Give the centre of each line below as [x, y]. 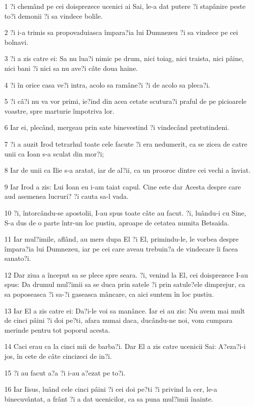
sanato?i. [18, 258]
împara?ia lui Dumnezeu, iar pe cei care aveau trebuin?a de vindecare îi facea [121, 248]
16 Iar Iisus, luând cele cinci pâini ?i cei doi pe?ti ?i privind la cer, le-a [111, 389]
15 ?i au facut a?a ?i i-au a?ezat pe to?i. [65, 372]
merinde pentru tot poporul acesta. [57, 329]
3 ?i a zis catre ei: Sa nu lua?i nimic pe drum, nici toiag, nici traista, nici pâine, [124, 58]
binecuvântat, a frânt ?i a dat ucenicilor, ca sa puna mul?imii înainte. [109, 398]
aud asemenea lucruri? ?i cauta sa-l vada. [67, 196]
